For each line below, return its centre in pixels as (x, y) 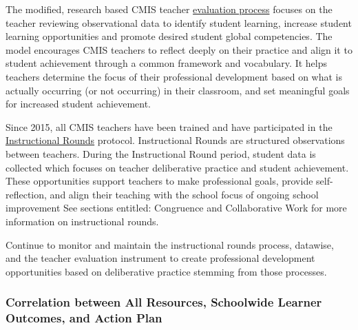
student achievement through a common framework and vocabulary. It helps (166, 63)
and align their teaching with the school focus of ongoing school (184, 194)
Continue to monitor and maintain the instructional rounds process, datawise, (170, 244)
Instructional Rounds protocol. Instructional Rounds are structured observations (175, 140)
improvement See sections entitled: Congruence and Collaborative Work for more (176, 208)
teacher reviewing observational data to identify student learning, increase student (179, 22)
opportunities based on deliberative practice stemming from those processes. (166, 271)
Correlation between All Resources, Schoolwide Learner (164, 302)
